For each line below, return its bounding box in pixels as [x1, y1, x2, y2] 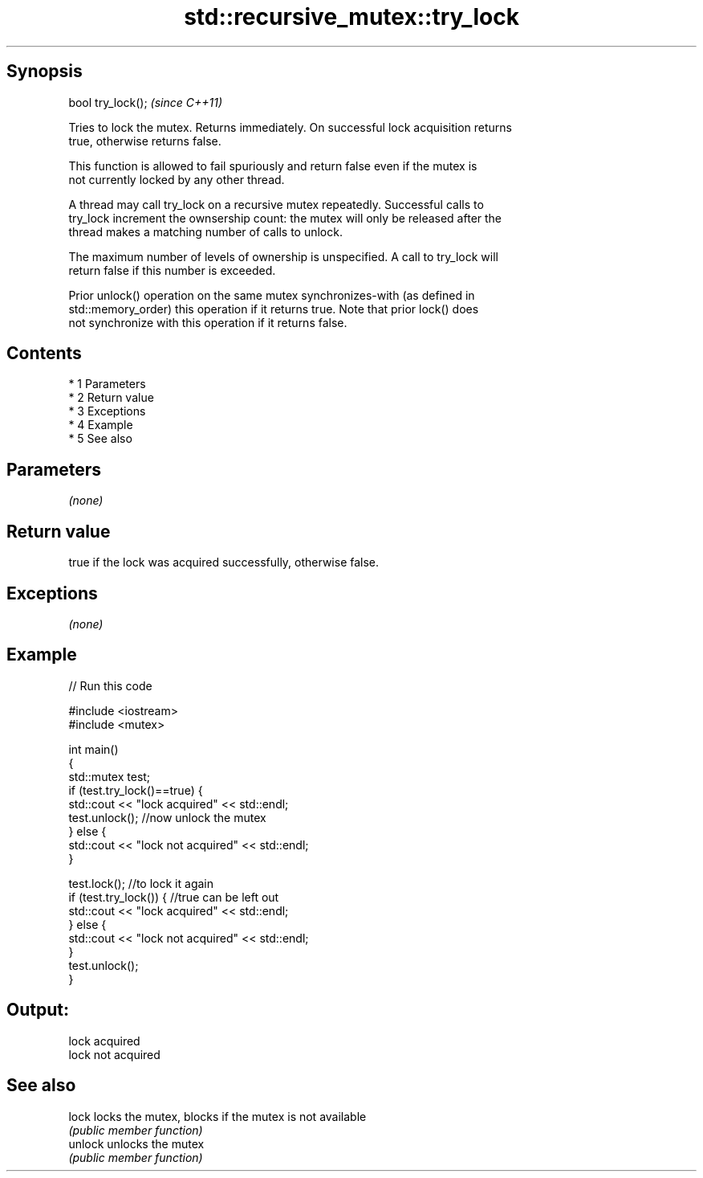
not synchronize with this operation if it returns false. [68, 315, 347, 329]
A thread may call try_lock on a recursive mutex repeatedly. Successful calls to [68, 197, 484, 211]
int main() [68, 742, 119, 756]
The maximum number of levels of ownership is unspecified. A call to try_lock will [68, 249, 498, 264]
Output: [6, 1000, 69, 1021]
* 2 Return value [68, 391, 154, 405]
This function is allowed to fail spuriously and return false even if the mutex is [68, 158, 477, 173]
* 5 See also [68, 432, 132, 446]
